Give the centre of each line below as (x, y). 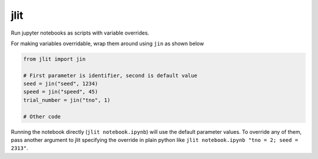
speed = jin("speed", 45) (61, 92)
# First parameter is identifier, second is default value (110, 75)
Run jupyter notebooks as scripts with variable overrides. (80, 33)
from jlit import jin (54, 59)
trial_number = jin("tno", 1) (67, 100)
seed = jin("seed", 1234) (61, 84)
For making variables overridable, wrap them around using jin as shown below (107, 43)
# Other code (42, 116)
